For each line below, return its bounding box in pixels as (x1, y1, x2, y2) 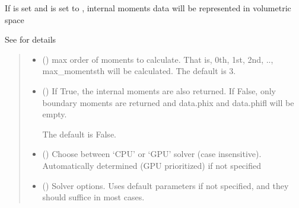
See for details (5, 33, 56, 46)
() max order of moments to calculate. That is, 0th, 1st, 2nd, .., (42, 53, 273, 65)
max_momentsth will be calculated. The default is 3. (42, 65, 236, 77)
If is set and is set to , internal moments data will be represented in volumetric (5, 2, 291, 14)
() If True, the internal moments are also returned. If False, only (42, 84, 276, 97)
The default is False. (42, 127, 116, 140)
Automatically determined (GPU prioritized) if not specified (42, 159, 262, 171)
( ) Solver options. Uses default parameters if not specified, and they (42, 179, 289, 191)
